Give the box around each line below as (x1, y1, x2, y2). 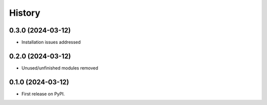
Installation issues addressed (21, 39, 81, 45)
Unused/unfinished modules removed (21, 65, 98, 71)
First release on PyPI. (21, 91, 65, 97)
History (9, 7, 41, 18)
